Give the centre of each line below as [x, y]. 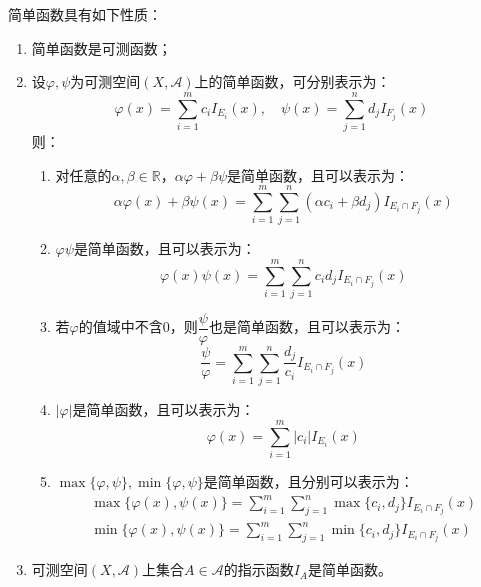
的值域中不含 [120, 326]
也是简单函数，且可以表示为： [306, 326]
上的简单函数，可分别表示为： [292, 81]
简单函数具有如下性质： [85, 14]
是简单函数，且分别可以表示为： [308, 480]
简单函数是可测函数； [101, 47]
